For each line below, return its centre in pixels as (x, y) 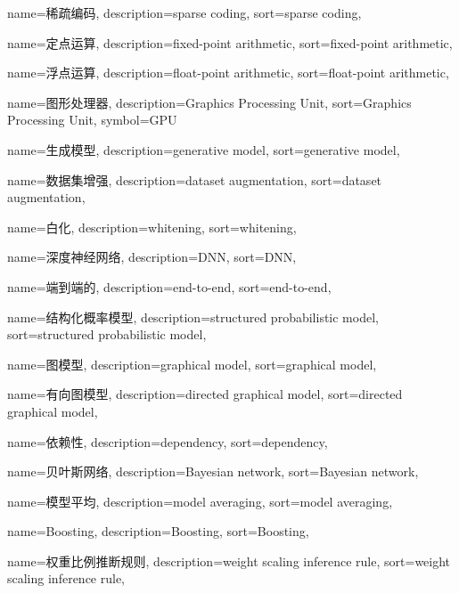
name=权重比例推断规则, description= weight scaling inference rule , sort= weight (229, 561)
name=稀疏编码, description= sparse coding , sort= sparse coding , (184, 12)
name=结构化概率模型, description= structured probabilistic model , (193, 317)
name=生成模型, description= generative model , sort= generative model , (204, 149)
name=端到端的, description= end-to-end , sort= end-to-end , (169, 286)
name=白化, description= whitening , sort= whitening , (152, 227)
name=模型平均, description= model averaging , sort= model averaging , (200, 501)
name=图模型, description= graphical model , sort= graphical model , (192, 364)
